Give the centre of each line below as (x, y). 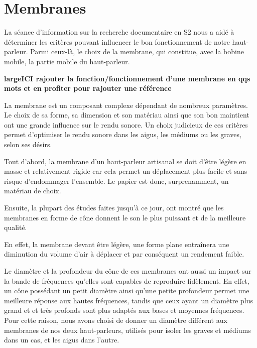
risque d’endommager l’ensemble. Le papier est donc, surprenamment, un (116, 181)
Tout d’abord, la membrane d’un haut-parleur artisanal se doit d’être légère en (125, 161)
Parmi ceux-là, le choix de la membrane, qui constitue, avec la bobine (137, 51)
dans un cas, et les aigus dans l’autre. (62, 340)
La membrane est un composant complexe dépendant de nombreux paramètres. (126, 105)
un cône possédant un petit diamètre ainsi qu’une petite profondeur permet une (127, 291)
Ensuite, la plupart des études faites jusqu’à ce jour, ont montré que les (114, 208)
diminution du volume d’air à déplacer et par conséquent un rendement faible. (124, 254)
